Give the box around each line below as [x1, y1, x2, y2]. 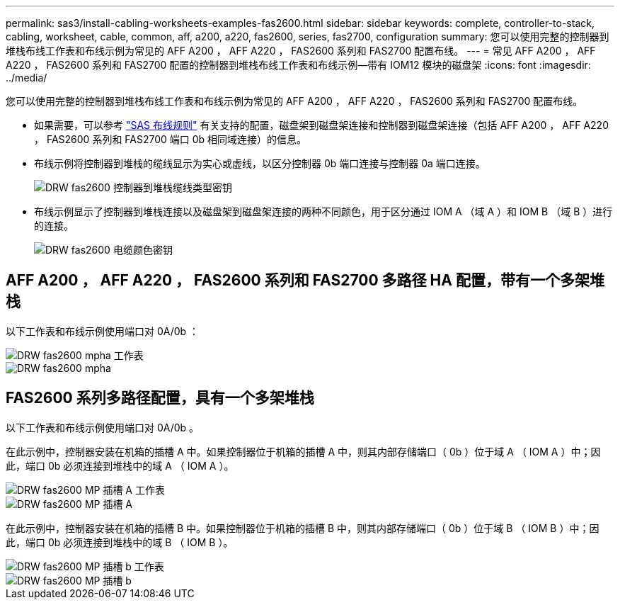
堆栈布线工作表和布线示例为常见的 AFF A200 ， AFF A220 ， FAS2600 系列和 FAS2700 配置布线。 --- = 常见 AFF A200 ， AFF [6, 45, 596, 57]
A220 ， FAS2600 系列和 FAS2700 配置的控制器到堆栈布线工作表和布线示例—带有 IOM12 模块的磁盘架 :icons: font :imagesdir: [6, 59, 591, 71]
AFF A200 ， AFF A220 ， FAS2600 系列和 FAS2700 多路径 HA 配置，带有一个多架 [6, 271, 590, 290]
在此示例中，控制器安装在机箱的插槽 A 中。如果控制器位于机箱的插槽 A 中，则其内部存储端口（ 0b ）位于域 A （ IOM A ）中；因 [6, 445, 601, 458]
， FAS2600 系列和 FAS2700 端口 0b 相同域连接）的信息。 [34, 133, 307, 145]
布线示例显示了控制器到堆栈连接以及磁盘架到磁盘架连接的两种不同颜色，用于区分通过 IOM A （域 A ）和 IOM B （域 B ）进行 [34, 205, 613, 217]
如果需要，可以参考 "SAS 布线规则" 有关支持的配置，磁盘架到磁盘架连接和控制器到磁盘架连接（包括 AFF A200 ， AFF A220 [34, 119, 609, 131]
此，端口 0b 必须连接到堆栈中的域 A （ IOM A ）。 [6, 459, 234, 472]
